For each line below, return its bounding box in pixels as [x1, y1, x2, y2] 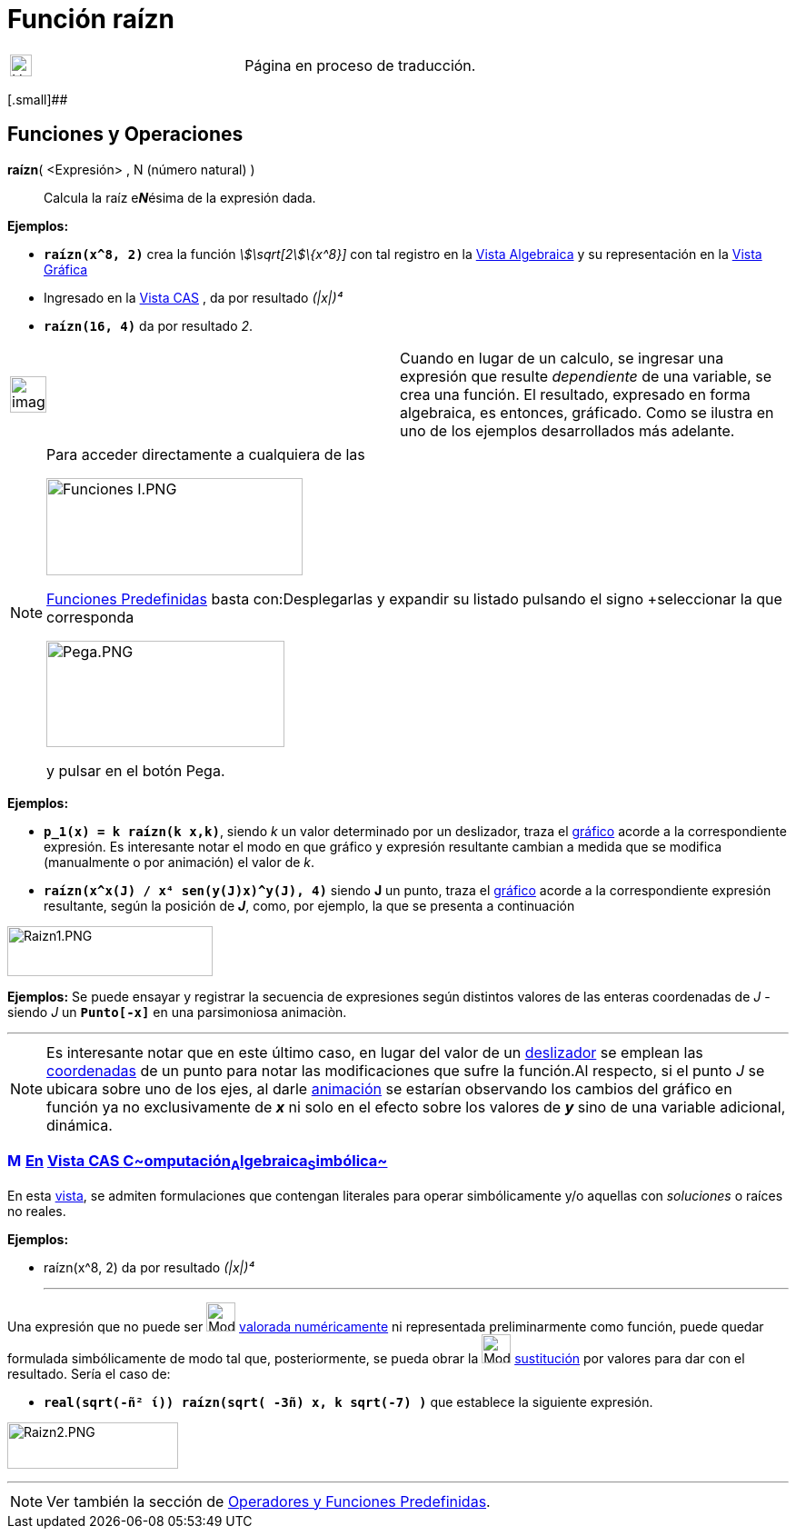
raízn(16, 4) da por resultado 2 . [44, 317, 254, 334]
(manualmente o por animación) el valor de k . [44, 853, 315, 870]
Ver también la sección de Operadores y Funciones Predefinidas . [46, 1491, 491, 1511]
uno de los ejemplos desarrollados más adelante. [400, 421, 735, 440]
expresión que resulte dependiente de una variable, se [400, 366, 772, 385]
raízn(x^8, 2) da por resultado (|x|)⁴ [44, 1259, 254, 1275]
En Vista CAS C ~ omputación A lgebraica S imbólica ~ [25, 1151, 388, 1173]
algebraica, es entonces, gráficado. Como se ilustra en [400, 403, 774, 422]
